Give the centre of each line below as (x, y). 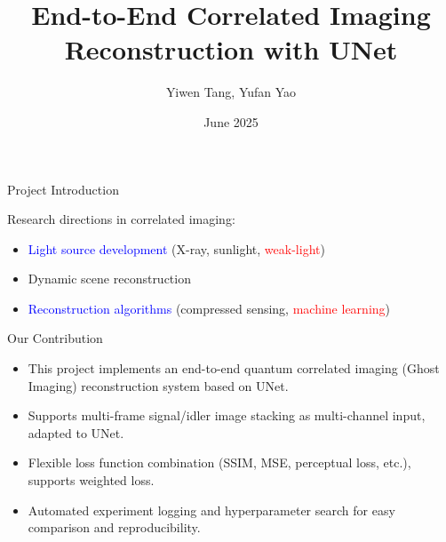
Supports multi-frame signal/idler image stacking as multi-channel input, (227, 415)
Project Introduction (63, 189)
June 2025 (231, 121)
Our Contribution (55, 338)
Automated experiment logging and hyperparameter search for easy (211, 510)
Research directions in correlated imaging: (121, 219)
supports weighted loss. (91, 480)
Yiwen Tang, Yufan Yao (231, 92)
